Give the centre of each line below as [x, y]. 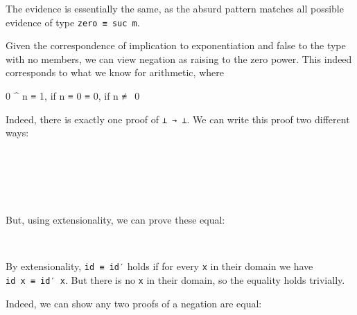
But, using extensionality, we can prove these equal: [115, 220]
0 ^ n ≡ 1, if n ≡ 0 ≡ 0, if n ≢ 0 [73, 96]
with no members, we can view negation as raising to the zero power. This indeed [179, 58]
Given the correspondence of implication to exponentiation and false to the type [176, 45]
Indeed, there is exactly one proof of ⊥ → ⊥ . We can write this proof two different [178, 119]
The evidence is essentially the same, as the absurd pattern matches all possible [175, 8]
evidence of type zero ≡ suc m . [73, 22]
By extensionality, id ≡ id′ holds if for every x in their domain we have [159, 266]
